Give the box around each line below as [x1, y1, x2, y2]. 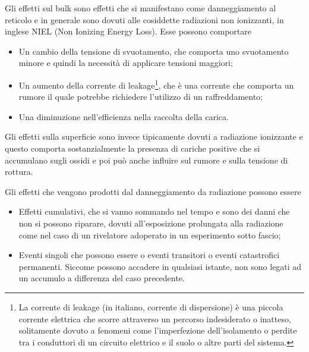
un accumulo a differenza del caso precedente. [18, 272, 185, 284]
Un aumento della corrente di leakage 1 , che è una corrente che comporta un [18, 77, 294, 91]
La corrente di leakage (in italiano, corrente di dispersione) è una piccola [18, 300, 283, 313]
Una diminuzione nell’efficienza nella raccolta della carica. [18, 110, 229, 122]
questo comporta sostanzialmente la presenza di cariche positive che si [5, 142, 260, 154]
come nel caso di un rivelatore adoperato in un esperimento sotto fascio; [18, 228, 281, 241]
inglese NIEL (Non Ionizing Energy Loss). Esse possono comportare [5, 25, 252, 37]
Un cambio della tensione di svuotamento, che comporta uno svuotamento [18, 45, 289, 57]
